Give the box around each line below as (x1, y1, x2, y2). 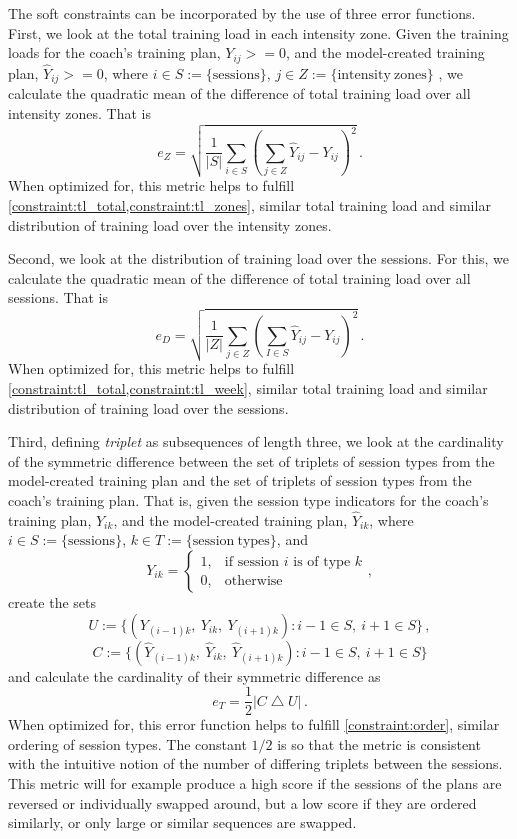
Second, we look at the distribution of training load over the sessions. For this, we (8, 248, 509, 269)
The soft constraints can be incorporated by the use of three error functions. (8, 3, 476, 23)
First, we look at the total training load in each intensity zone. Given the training (8, 22, 509, 43)
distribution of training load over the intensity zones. (8, 214, 332, 235)
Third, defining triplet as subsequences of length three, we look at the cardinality (8, 431, 504, 452)
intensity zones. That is (8, 102, 151, 123)
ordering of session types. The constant (8, 733, 247, 754)
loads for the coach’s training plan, (8, 42, 221, 63)
